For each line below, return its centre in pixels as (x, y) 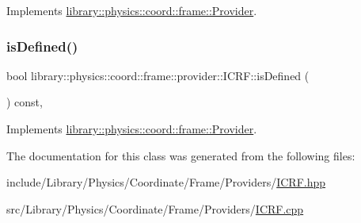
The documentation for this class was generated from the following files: (181, 155)
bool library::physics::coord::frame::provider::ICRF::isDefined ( (158, 75)
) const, (25, 102)
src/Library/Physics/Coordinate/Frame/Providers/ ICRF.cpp (155, 208)
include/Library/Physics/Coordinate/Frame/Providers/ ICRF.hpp (166, 182)
